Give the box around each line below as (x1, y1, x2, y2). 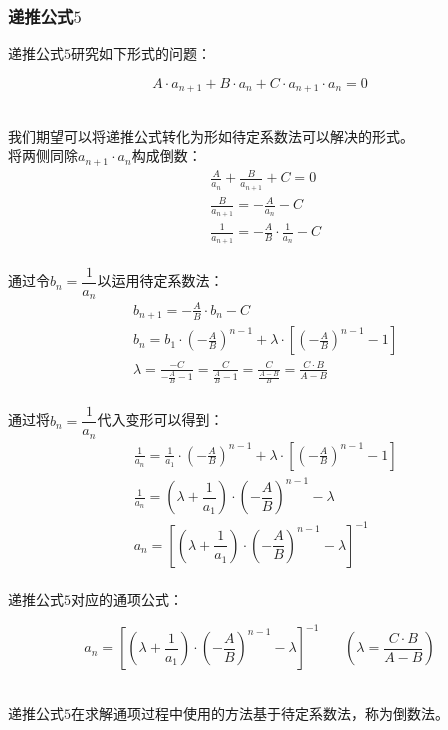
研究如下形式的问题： (71, 43, 211, 64)
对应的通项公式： (71, 589, 183, 610)
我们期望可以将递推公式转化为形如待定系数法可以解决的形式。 (8, 125, 414, 146)
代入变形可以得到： (97, 409, 224, 430)
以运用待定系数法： (97, 270, 224, 291)
